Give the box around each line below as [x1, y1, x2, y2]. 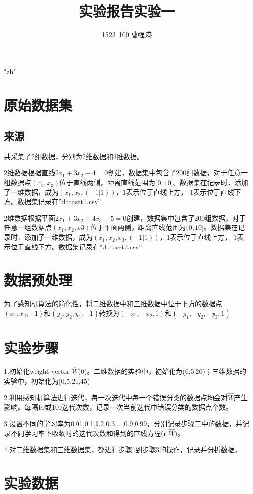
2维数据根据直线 [4, 167, 55, 178]
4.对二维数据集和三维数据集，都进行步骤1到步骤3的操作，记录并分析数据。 [4, 444, 241, 454]
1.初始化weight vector [4, 366, 70, 376]
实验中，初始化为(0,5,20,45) [4, 375, 90, 386]
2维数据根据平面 [4, 212, 55, 223]
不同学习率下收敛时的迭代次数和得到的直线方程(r [10, 428, 166, 438]
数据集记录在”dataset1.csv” [17, 196, 101, 206]
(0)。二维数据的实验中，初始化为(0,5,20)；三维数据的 [78, 366, 247, 376]
